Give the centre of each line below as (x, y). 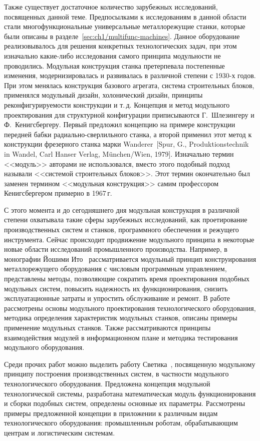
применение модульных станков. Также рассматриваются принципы (107, 327)
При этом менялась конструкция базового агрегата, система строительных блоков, (129, 85)
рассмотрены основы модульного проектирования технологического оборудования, (130, 308)
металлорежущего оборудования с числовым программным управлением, (115, 269)
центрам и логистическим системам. (60, 432)
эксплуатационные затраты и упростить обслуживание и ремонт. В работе (117, 298)
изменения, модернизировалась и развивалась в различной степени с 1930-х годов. (130, 75)
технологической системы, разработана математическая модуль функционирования (130, 393)
